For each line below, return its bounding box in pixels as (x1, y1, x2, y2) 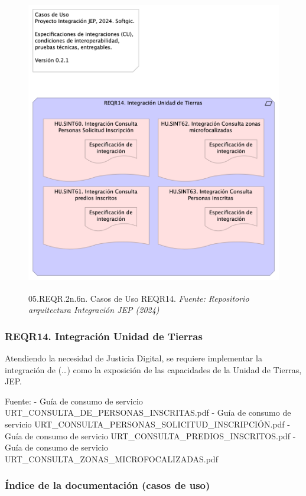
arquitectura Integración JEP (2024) (28, 304, 159, 316)
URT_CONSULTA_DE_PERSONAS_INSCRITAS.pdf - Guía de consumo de (5, 406, 291, 419)
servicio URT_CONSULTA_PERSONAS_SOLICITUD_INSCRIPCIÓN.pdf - (5, 417, 290, 430)
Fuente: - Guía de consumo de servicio (5, 394, 143, 407)
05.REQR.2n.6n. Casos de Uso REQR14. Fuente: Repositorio (28, 292, 249, 304)
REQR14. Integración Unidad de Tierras (5, 328, 203, 343)
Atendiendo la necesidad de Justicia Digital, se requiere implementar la (5, 351, 262, 364)
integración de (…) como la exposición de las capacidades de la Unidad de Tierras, (5, 363, 302, 376)
